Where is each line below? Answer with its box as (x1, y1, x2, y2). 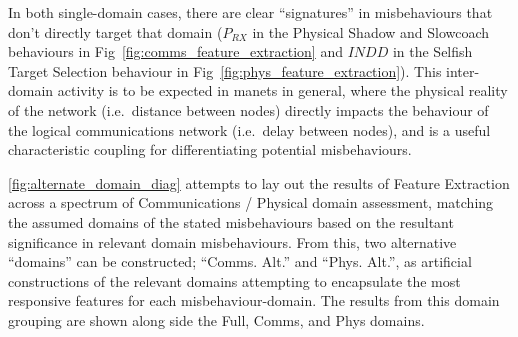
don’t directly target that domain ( (8, 21, 223, 42)
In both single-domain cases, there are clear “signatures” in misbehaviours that (8, 2, 493, 22)
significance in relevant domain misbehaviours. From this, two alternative (8, 231, 457, 252)
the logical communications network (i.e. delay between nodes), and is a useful (8, 119, 491, 140)
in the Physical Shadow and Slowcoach (252, 21, 490, 42)
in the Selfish (392, 41, 473, 62)
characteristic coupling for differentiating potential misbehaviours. (8, 139, 412, 160)
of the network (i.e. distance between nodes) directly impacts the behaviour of (8, 99, 489, 120)
